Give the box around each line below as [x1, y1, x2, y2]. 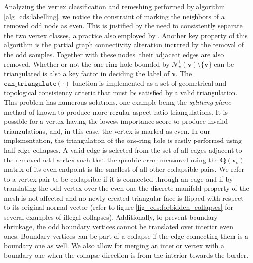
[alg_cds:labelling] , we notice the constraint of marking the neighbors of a [4, 11, 225, 21]
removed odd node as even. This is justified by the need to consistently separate [4, 20, 243, 31]
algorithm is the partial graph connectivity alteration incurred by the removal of [4, 40, 244, 50]
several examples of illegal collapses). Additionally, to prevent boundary [4, 212, 218, 222]
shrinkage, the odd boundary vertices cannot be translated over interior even [4, 221, 233, 231]
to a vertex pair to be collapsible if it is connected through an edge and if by [4, 173, 233, 183]
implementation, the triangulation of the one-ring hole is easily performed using [4, 135, 242, 145]
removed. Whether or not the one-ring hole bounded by [4, 59, 170, 69]
